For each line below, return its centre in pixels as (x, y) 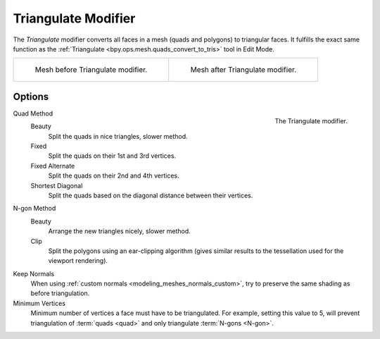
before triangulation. (60, 293)
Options (31, 96)
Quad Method (33, 113)
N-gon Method (34, 209)
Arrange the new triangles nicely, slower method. (120, 231)
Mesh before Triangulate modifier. (91, 70)
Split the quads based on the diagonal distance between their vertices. (151, 195)
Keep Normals (34, 273)
